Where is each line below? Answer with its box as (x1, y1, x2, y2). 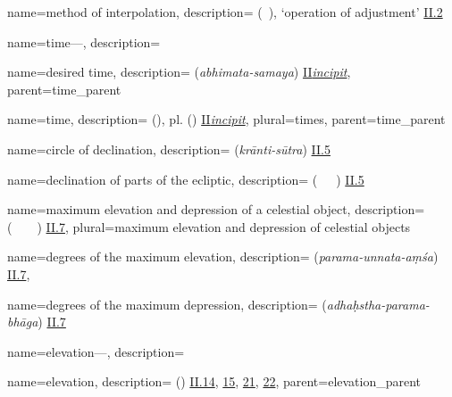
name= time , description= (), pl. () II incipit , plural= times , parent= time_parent (7, 110, 446, 128)
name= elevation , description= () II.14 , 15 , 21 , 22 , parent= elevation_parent (7, 372, 422, 391)
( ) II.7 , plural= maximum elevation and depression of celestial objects (7, 217, 411, 236)
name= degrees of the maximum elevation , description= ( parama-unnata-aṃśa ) (7, 247, 439, 266)
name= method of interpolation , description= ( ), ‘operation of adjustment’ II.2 (7, 3, 443, 21)
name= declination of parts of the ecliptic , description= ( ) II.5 (7, 170, 364, 188)
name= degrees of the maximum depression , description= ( (7, 294, 327, 313)
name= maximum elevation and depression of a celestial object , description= (7, 200, 425, 219)
